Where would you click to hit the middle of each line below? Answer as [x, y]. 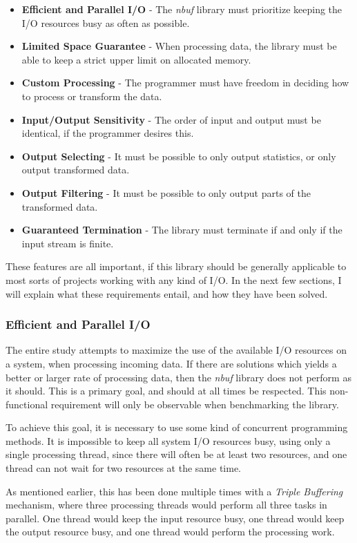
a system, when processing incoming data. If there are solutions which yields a [171, 363]
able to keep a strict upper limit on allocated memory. [136, 59]
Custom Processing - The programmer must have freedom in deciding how [185, 83]
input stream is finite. [68, 243]
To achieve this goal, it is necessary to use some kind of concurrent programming [177, 427]
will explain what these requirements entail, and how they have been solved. [167, 293]
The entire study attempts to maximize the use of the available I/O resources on [176, 350]
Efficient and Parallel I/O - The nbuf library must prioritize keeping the [182, 9]
